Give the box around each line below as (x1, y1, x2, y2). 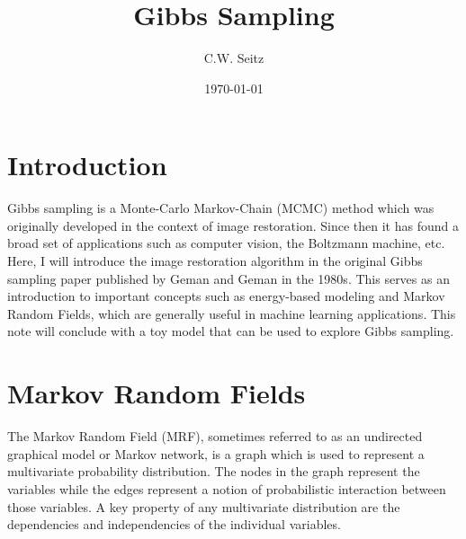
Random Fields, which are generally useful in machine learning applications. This (7, 304, 456, 323)
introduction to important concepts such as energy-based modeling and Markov (7, 287, 445, 305)
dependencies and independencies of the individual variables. (7, 515, 341, 534)
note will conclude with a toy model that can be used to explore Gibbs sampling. (7, 322, 454, 340)
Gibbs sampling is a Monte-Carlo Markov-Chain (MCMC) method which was (7, 199, 435, 217)
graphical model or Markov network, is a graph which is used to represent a (7, 444, 425, 463)
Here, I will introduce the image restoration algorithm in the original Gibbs (7, 252, 423, 270)
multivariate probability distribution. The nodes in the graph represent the (7, 462, 420, 481)
